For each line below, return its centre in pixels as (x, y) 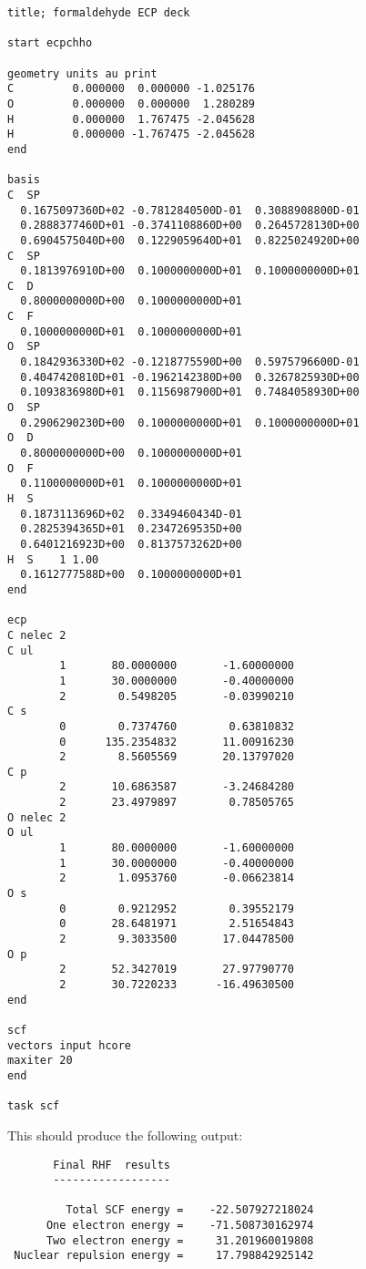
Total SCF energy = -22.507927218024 (190, 1210)
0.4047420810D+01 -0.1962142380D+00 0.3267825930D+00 (190, 377)
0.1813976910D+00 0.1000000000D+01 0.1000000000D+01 (190, 271)
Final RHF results (112, 1165)
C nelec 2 (37, 635)
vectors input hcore (70, 1045)
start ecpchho (50, 43)
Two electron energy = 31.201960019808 (180, 1240)
